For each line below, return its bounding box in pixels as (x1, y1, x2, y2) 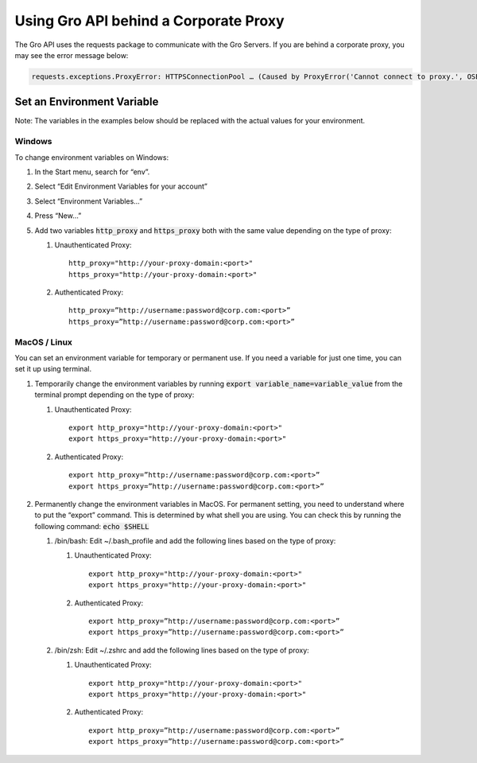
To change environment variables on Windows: (14, 152, 169, 162)
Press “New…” (34, 211, 82, 220)
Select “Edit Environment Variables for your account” (34, 181, 208, 191)
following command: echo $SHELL (34, 521, 150, 531)
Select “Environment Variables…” (34, 196, 143, 206)
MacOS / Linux (14, 337, 73, 348)
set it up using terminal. (14, 364, 91, 374)
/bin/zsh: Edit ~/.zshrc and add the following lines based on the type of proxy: (54, 645, 309, 655)
